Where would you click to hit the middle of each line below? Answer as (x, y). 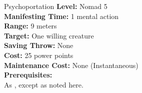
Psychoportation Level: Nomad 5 (56, 6)
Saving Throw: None (39, 45)
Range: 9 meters (30, 26)
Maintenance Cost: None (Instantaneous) (71, 65)
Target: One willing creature (49, 35)
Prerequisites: (28, 75)
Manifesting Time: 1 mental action (61, 16)
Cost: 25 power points (39, 55)
